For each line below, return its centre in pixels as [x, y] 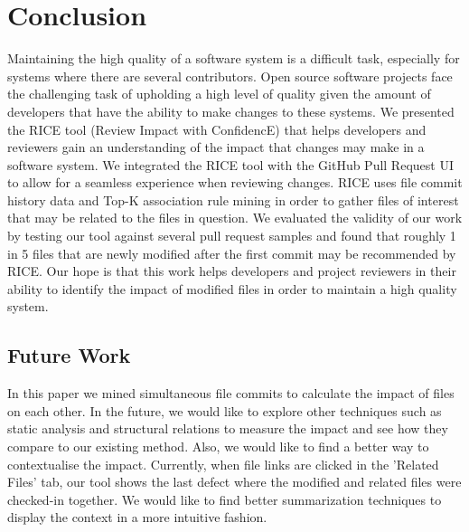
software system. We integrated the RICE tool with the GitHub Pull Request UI [230, 164]
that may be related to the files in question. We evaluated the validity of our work [235, 218]
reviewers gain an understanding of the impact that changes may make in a [216, 147]
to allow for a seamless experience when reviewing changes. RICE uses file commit [235, 182]
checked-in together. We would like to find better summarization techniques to [225, 499]
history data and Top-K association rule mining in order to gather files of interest [233, 199]
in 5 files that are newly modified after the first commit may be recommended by [232, 253]
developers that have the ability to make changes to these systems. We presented [231, 111]
